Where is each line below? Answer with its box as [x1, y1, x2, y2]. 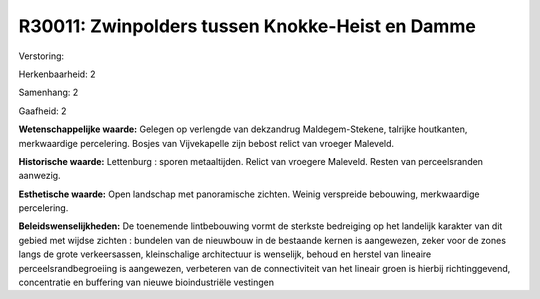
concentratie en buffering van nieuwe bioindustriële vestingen [18, 276, 275, 289]
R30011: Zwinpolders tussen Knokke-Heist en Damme [18, 15, 477, 37]
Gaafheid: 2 [18, 105, 67, 117]
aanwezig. [18, 170, 61, 182]
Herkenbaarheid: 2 [18, 68, 96, 80]
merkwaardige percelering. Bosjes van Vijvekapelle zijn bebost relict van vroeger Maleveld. [18, 137, 395, 149]
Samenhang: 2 [18, 86, 79, 99]
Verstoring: [18, 50, 65, 62]
